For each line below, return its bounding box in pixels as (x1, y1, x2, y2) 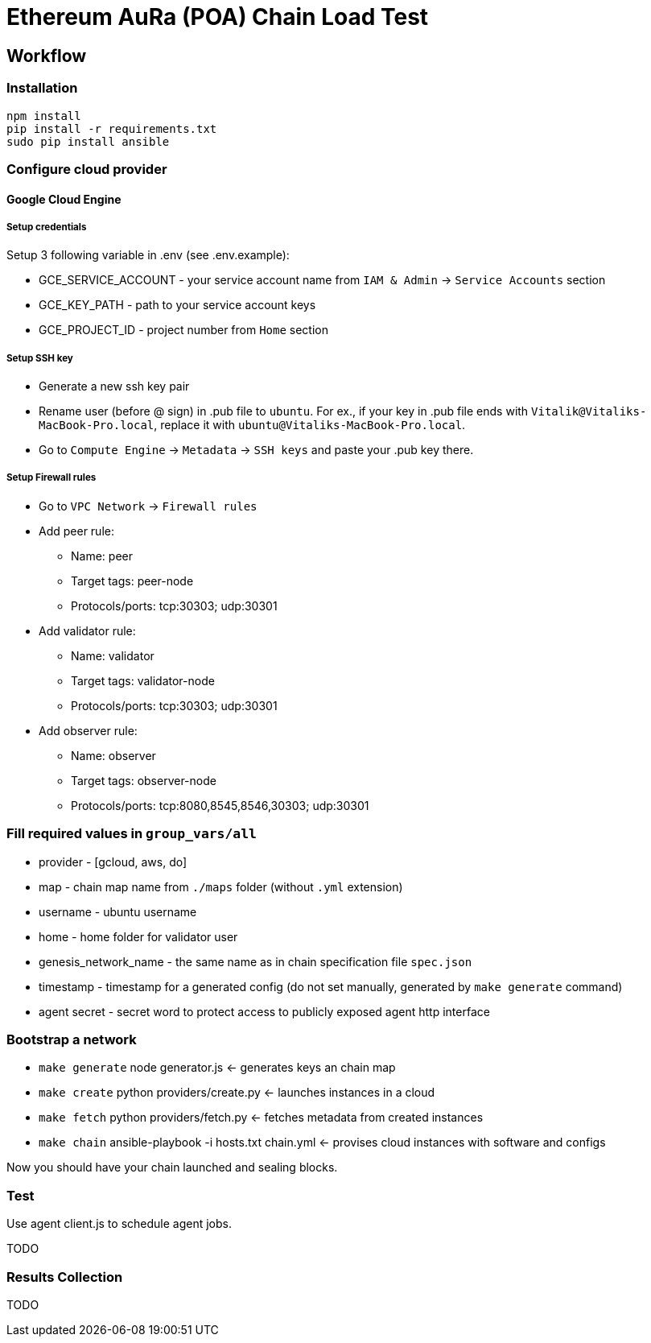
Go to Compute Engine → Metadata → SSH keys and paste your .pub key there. (39, 443, 474, 457)
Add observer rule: (39, 723, 138, 738)
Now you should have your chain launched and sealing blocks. (6, 1160, 338, 1175)
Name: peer (71, 548, 133, 563)
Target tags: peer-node (71, 573, 194, 588)
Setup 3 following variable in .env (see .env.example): (6, 248, 290, 262)
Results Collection (6, 1268, 123, 1285)
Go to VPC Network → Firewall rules (39, 498, 258, 513)
